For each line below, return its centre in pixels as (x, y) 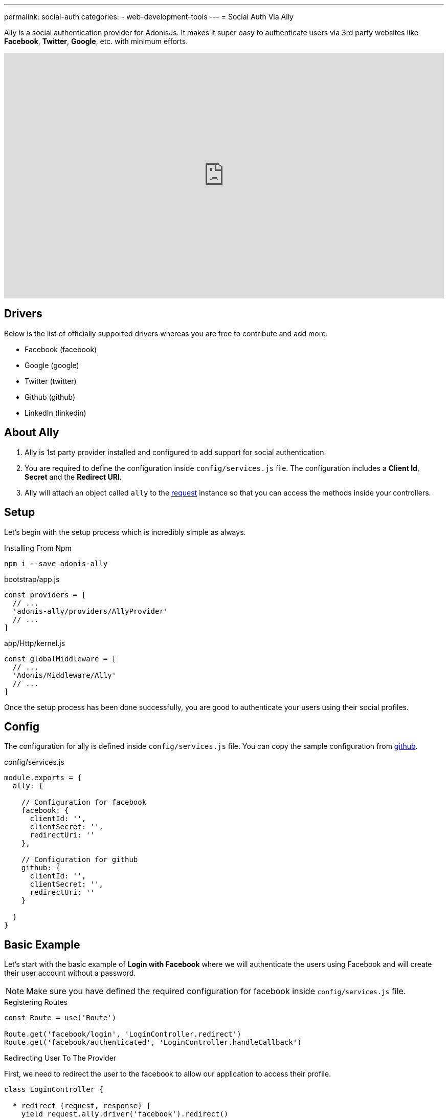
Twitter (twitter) (51, 381)
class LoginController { (54, 1090)
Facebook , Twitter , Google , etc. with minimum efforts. (96, 41)
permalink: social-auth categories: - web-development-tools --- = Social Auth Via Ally (149, 17)
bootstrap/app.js (32, 579)
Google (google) (52, 365)
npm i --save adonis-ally (56, 563)
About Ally (32, 433)
